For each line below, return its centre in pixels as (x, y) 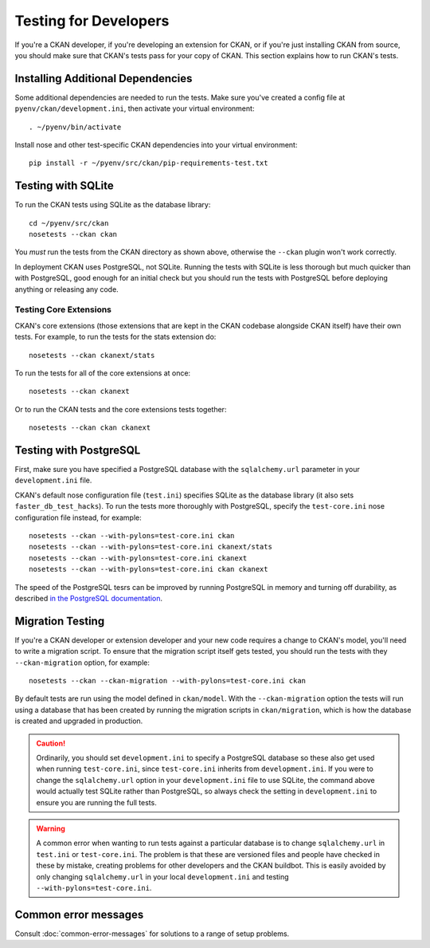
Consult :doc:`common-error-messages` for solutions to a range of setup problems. (152, 934)
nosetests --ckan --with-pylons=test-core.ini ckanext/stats (150, 547)
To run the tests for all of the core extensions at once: (103, 373)
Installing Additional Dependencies (104, 79)
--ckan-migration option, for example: (82, 663)
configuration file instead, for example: (78, 517)
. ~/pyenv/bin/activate (75, 127)
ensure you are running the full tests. (96, 802)
